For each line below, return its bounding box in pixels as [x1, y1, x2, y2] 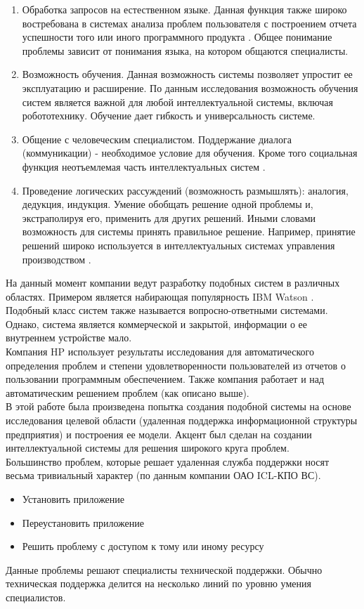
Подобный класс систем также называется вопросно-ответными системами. [6, 303, 328, 317]
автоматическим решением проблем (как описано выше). [6, 385, 249, 400]
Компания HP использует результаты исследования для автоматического [6, 344, 314, 359]
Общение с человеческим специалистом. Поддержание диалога [22, 131, 292, 146]
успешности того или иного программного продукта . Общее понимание [22, 30, 332, 44]
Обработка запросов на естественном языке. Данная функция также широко [22, 2, 347, 16]
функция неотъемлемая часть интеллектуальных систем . [22, 159, 266, 173]
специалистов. [6, 589, 66, 604]
